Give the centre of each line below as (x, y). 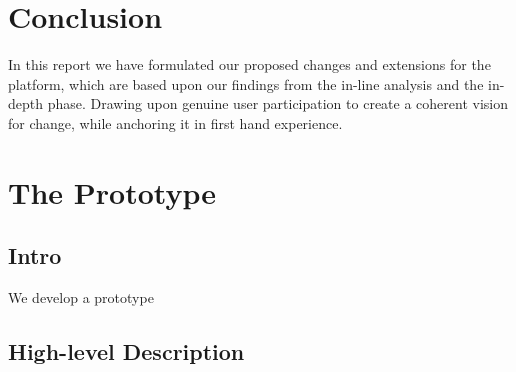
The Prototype (112, 191)
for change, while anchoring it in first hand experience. (175, 122)
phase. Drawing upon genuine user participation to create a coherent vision (277, 103)
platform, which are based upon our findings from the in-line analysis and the (246, 83)
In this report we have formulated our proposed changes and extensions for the (249, 64)
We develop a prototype (81, 297)
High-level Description (126, 351)
